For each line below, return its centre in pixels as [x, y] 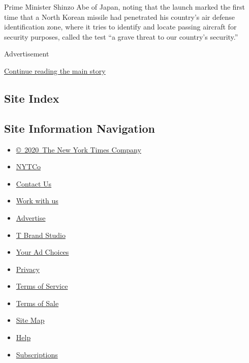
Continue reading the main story [55, 70]
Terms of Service [42, 286]
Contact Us [34, 183]
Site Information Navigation [80, 128]
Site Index [32, 98]
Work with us [37, 201]
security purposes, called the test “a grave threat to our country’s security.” [121, 36]
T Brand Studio [41, 235]
